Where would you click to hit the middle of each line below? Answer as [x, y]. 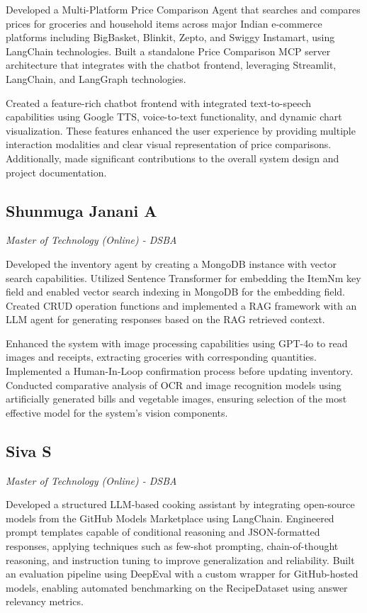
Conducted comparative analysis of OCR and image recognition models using [174, 384]
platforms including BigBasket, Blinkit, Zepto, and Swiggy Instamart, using [170, 37]
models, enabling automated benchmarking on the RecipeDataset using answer [177, 587]
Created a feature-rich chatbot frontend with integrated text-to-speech [159, 102]
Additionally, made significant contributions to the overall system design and [173, 158]
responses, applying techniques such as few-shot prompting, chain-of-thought [172, 546]
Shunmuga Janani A [81, 210]
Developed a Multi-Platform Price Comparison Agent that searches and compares [183, 9]
